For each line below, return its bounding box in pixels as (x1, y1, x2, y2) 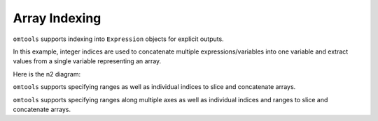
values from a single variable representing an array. (13, 57, 162, 65)
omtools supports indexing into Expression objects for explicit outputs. (13, 35, 224, 43)
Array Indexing (13, 10, 101, 26)
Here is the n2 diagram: (13, 70, 80, 78)
